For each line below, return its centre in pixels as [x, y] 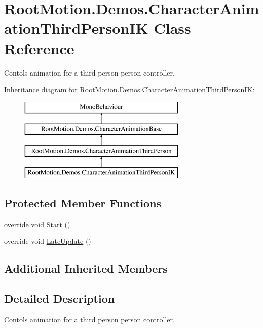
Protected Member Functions [83, 203]
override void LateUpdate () [48, 241]
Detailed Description [60, 298]
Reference [39, 48]
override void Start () [37, 224]
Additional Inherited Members [86, 268]
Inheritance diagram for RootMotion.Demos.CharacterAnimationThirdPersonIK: [129, 89]
